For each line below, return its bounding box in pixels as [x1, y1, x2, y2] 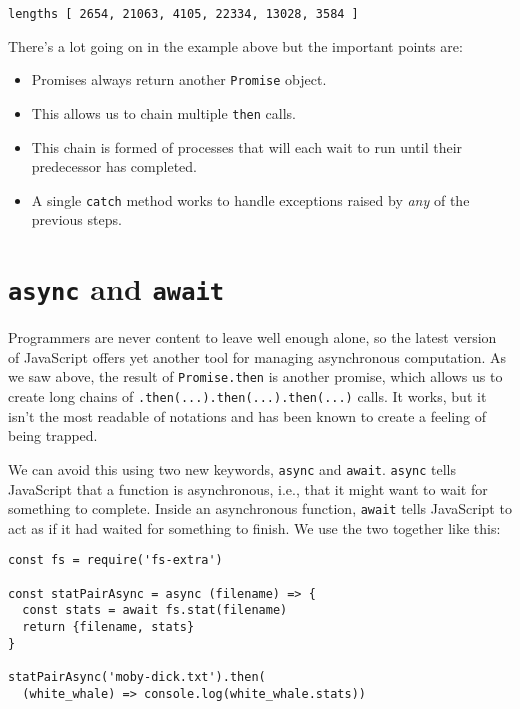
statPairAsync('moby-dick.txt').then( [8, 670, 266, 685]
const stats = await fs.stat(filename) [22, 603, 288, 618]
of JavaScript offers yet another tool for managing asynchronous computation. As [8, 346, 507, 367]
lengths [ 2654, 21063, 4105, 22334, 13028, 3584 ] [8, 7, 359, 21]
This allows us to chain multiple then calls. [31, 102, 297, 123]
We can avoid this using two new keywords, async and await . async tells [8, 458, 457, 479]
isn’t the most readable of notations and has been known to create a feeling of [8, 405, 486, 426]
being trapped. [8, 425, 98, 446]
